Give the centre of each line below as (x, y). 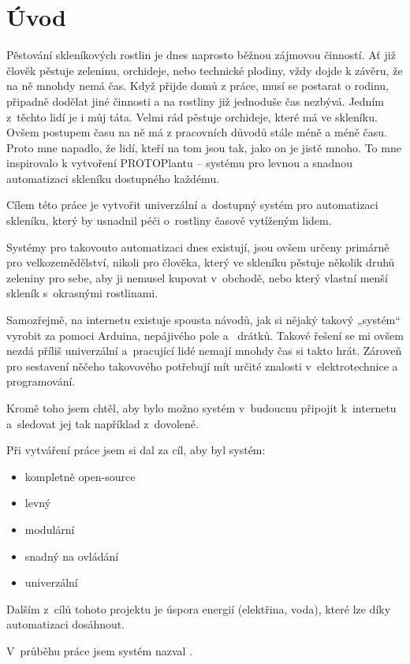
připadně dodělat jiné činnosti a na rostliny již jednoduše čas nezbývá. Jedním (195, 101)
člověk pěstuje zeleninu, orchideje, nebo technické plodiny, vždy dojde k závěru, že (205, 70)
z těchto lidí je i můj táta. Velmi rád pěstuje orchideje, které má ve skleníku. (192, 116)
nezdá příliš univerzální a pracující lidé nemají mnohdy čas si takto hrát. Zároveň (204, 351)
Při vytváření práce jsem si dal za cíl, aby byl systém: (136, 450)
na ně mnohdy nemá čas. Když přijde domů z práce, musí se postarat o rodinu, (198, 86)
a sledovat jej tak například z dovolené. (102, 423)
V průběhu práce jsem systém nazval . (99, 650)
